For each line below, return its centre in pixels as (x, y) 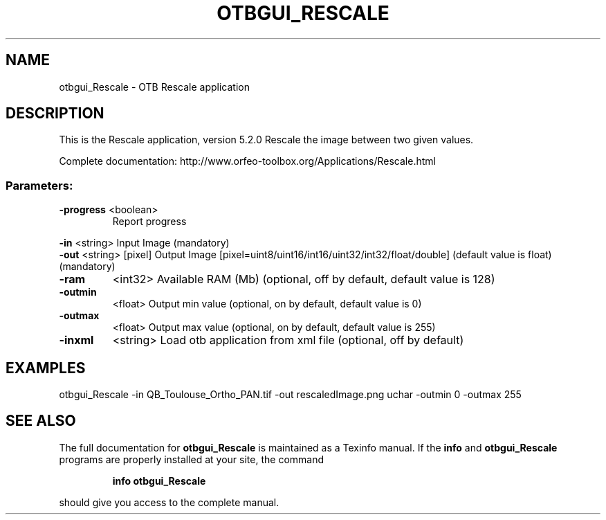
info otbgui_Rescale (159, 481)
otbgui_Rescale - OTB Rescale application (154, 87)
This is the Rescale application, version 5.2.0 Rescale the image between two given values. (266, 140)
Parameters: (39, 185)
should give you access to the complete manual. (169, 502)
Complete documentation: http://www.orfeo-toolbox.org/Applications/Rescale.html (247, 161)
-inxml (76, 340)
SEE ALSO (41, 421)
